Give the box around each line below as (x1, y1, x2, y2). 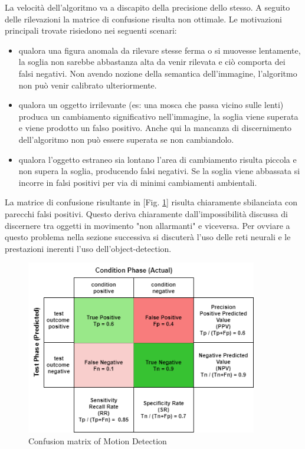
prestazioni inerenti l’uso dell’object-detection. (5, 242, 172, 254)
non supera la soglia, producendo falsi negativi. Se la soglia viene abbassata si (18, 165, 300, 177)
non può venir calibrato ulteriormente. (18, 78, 157, 91)
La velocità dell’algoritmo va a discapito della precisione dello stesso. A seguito (5, 1, 290, 13)
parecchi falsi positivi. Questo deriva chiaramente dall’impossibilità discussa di (5, 207, 288, 219)
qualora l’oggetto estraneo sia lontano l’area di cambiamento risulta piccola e (18, 153, 297, 165)
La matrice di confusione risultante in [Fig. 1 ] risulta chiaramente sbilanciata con (5, 196, 297, 208)
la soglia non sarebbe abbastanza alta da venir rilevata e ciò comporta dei (18, 55, 286, 68)
